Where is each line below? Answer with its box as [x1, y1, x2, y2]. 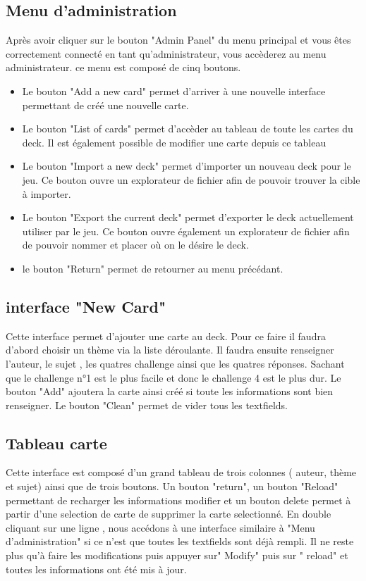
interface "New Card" [6, 295, 166, 317]
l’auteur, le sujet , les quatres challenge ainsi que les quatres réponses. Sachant [6, 356, 345, 370]
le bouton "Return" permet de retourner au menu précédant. [22, 261, 283, 275]
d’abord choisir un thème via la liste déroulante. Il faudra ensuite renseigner [6, 342, 334, 357]
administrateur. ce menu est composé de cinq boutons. [6, 60, 241, 75]
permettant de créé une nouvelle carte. [22, 97, 189, 112]
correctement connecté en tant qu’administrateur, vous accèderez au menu [6, 46, 327, 61]
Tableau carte [6, 432, 107, 454]
